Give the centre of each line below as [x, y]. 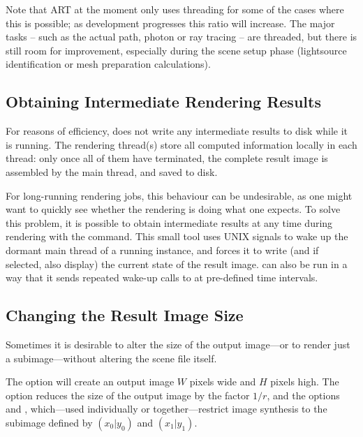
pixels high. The [305, 382]
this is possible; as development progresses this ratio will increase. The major [170, 23]
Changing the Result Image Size [125, 315]
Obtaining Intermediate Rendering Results [163, 102]
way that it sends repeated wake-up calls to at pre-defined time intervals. [162, 277]
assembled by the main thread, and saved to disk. [112, 171]
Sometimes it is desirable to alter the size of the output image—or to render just [178, 344]
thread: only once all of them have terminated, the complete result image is [167, 158]
